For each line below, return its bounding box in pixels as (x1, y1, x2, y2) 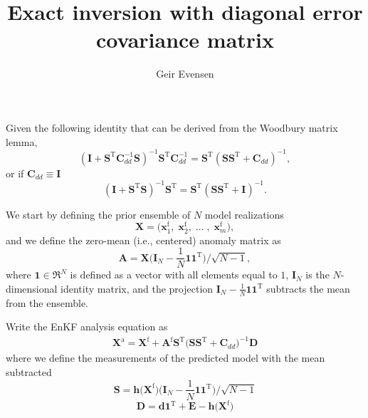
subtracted (6, 364, 52, 379)
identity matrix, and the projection (61, 281, 214, 296)
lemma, (6, 134, 38, 149)
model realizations (204, 207, 284, 221)
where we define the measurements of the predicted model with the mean (6, 350, 325, 365)
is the (305, 267, 330, 282)
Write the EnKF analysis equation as (6, 319, 168, 334)
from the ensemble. (6, 295, 88, 310)
